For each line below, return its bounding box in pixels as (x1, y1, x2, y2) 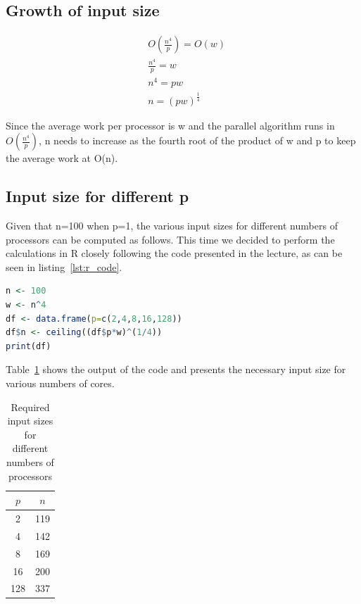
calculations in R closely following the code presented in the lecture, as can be (6, 246, 343, 260)
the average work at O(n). (6, 151, 118, 165)
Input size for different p (6, 185, 189, 207)
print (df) (6, 341, 51, 351)
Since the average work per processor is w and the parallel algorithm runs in (6, 118, 335, 132)
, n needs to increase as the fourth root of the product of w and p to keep (39, 133, 356, 148)
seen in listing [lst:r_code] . (6, 259, 122, 274)
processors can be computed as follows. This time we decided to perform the (6, 232, 335, 246)
